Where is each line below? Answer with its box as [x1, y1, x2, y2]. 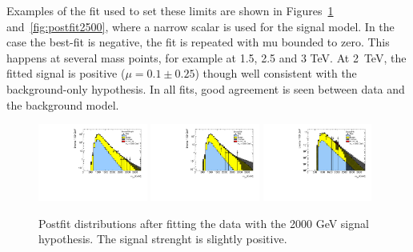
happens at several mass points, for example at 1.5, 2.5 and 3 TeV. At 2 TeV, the [6, 49, 407, 66]
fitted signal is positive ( [6, 65, 126, 82]
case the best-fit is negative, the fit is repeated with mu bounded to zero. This [6, 34, 390, 50]
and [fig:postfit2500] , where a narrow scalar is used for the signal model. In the [6, 18, 395, 34]
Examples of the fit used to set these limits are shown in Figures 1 [6, 2, 334, 18]
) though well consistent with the [194, 65, 357, 82]
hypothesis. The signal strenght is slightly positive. [38, 230, 287, 247]
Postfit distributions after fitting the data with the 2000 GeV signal [38, 214, 369, 231]
